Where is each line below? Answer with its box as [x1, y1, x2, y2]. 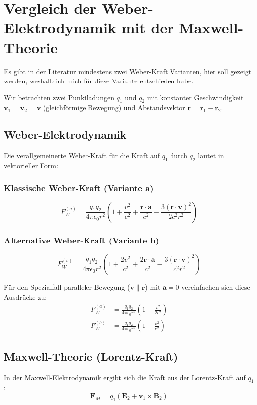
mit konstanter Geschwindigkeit [147, 92, 244, 102]
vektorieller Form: [4, 161, 58, 171]
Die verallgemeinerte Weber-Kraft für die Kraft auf [4, 150, 160, 161]
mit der [121, 17, 174, 38]
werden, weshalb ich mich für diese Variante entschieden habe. [4, 76, 194, 86]
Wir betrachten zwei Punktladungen [4, 92, 114, 102]
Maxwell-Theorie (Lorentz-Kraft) [4, 348, 178, 364]
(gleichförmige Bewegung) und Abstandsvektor [43, 102, 185, 113]
